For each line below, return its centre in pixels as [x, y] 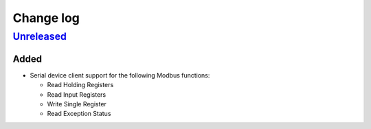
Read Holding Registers [80, 85]
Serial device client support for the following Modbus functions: [120, 75]
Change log [46, 18]
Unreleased [40, 36]
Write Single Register [77, 104]
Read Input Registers [77, 94]
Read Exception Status [79, 114]
